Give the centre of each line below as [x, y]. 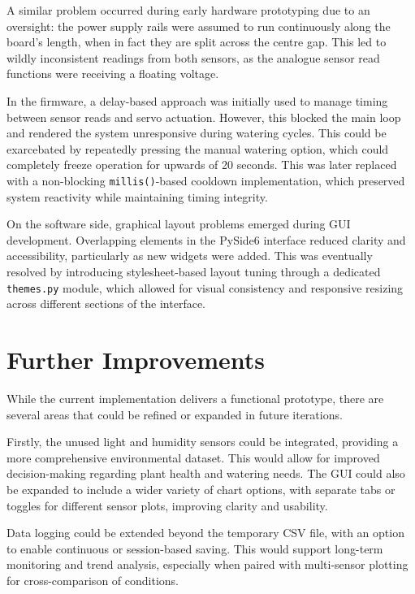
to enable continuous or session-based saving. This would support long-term [195, 548]
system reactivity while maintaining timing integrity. [137, 196]
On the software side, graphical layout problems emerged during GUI [179, 224]
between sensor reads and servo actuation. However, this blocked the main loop [204, 117]
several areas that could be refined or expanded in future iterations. [175, 414]
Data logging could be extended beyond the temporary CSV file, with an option [205, 533]
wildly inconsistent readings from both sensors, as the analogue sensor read [193, 57]
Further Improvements [136, 359]
